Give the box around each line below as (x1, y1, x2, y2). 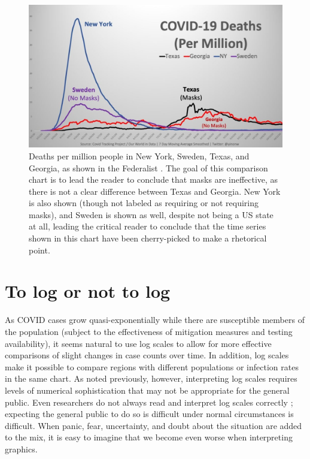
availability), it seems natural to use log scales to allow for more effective (5, 337, 272, 349)
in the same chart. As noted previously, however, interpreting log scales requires (5, 372, 297, 385)
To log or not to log (5, 279, 171, 303)
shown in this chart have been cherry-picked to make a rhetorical (29, 232, 267, 244)
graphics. (5, 442, 38, 455)
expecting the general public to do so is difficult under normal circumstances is (5, 407, 294, 420)
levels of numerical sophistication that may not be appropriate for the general (5, 383, 290, 396)
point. (29, 243, 50, 256)
